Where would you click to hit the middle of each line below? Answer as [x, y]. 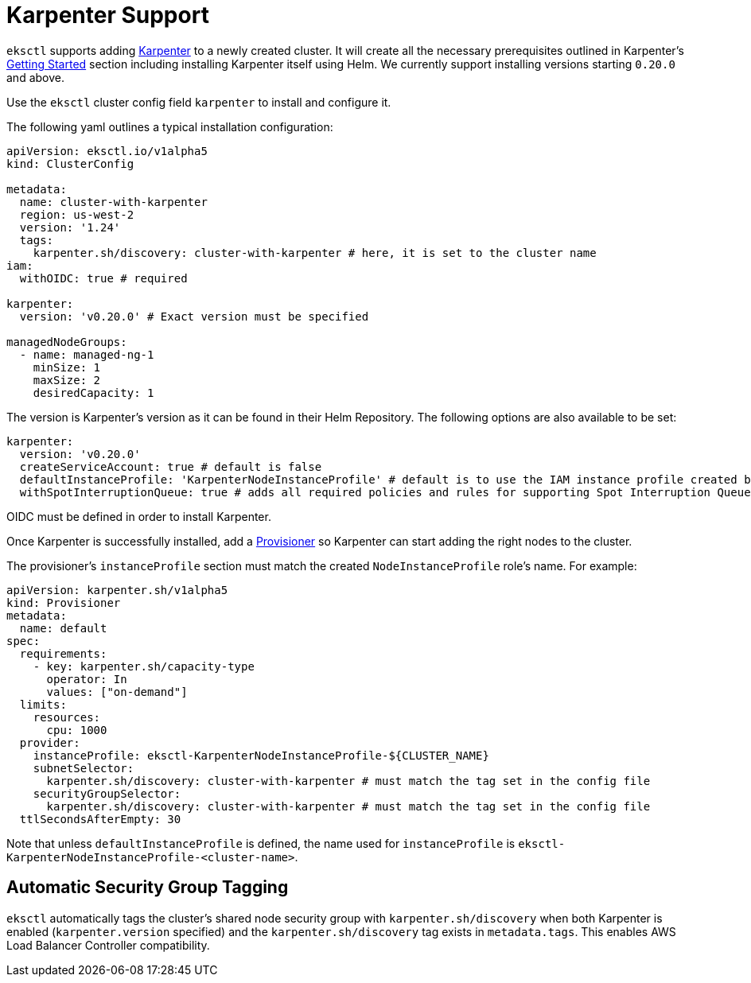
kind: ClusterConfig [70, 163]
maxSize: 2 [67, 380]
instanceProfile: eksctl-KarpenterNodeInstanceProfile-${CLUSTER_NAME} [261, 755]
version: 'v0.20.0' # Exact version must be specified [194, 316]
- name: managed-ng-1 [87, 354]
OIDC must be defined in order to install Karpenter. [139, 516]
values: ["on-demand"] [117, 692]
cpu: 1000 [77, 730]
